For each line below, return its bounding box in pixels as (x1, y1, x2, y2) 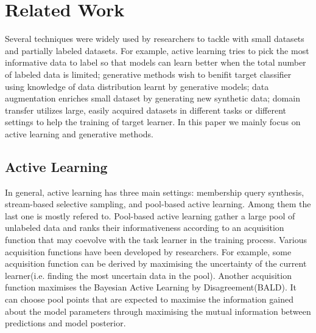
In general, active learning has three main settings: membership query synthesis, (5, 185, 304, 198)
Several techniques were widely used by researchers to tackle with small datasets (5, 32, 304, 45)
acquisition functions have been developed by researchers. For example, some (5, 245, 292, 258)
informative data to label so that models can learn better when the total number (5, 56, 306, 69)
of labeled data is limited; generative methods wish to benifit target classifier (5, 67, 292, 80)
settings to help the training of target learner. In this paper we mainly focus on (5, 115, 301, 128)
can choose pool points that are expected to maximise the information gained (5, 293, 293, 306)
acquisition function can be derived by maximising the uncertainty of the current (5, 257, 307, 270)
